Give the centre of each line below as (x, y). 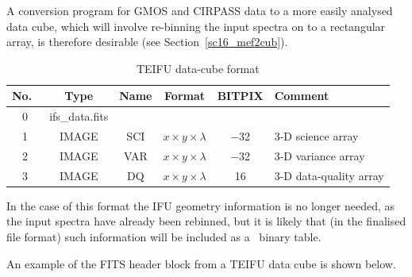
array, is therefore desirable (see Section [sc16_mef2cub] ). (147, 42)
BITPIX (240, 96)
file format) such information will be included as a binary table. (164, 237)
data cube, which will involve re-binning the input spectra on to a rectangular (196, 26)
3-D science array (316, 136)
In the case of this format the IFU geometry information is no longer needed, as (201, 205)
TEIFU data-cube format (198, 68)
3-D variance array (320, 155)
